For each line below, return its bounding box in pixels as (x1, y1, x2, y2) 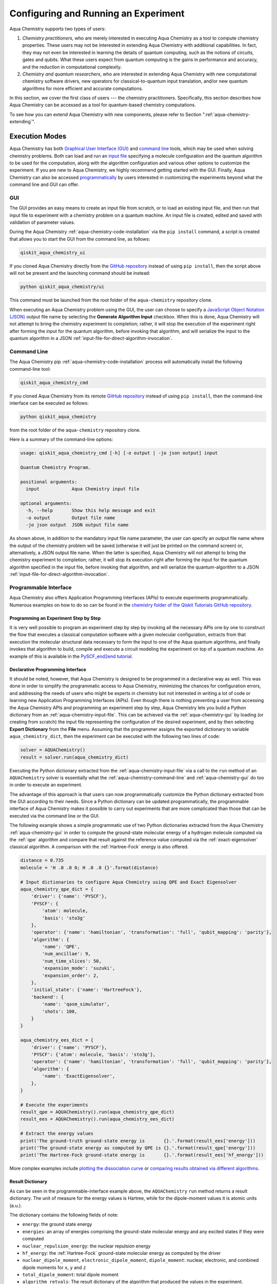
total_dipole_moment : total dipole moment (22, 1272, 119, 1278)
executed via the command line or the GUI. (9, 813, 100, 819)
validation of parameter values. (9, 219, 75, 225)
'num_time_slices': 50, (42, 958, 102, 964)
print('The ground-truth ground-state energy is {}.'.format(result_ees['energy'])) (20, 1138, 256, 1144)
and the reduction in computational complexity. (22, 64, 122, 70)
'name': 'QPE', (42, 944, 81, 950)
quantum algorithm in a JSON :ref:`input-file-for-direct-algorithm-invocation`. (9, 335, 173, 342)
